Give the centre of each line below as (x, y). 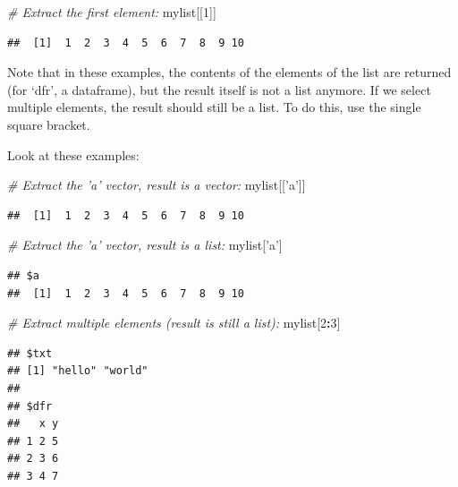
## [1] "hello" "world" (78, 371)
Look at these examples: (73, 154)
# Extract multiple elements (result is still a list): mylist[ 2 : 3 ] (174, 323)
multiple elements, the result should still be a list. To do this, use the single (214, 107)
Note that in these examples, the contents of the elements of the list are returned (229, 72)
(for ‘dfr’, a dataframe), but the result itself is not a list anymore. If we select (219, 89)
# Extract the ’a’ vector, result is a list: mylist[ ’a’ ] (145, 245)
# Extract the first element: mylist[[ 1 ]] (112, 12)
